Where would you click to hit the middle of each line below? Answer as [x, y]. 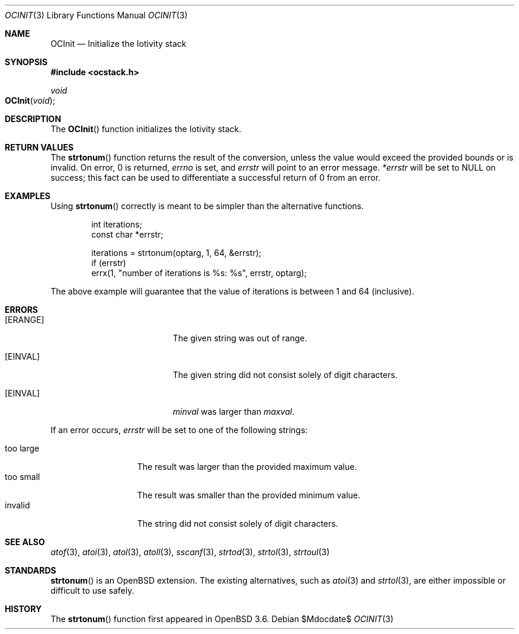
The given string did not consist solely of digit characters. [285, 375]
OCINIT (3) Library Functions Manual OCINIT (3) [96, 15]
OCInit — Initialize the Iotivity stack [118, 44]
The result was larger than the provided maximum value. [247, 467]
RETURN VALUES [39, 147]
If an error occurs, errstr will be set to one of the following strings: [179, 430]
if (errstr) [109, 263]
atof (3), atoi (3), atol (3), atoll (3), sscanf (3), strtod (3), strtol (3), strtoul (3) [190, 552]
